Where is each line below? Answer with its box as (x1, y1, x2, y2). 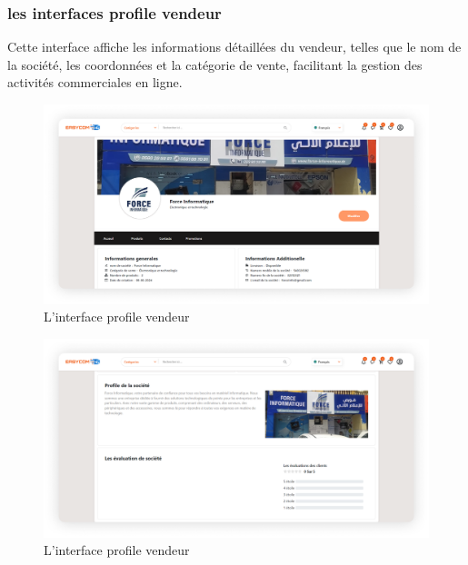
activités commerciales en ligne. (7, 73, 183, 92)
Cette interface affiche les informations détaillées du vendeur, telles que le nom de (7, 37, 462, 56)
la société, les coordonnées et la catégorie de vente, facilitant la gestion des (7, 55, 423, 74)
